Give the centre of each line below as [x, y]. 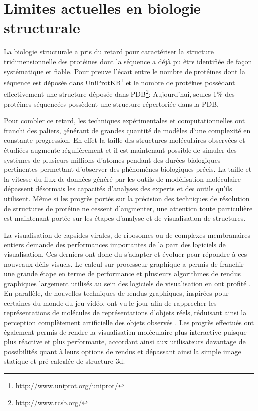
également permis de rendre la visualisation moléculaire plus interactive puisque [125, 332]
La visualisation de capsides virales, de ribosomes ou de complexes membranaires [127, 234]
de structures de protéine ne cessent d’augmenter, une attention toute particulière [128, 208]
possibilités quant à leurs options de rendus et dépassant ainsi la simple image [123, 351]
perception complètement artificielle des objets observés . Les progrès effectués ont [129, 322]
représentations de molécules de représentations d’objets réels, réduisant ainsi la [125, 312]
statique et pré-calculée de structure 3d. [64, 361]
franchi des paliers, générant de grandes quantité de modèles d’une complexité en [127, 130]
